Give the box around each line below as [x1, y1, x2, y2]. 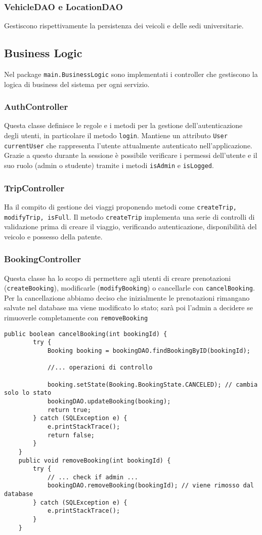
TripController [4, 181, 65, 194]
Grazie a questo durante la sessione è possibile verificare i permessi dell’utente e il [4, 150, 257, 160]
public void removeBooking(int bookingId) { [18, 457, 171, 464]
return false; [47, 431, 95, 439]
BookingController [4, 253, 81, 265]
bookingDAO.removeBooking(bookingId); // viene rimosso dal [47, 482, 254, 489]
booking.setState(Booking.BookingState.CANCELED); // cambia [47, 381, 258, 388]
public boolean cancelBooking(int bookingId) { [4, 330, 167, 338]
